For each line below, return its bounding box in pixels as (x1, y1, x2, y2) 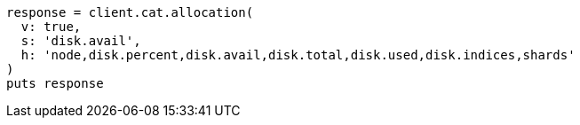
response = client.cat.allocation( (6, 5, 254, 20)
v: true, (20, 20, 82, 34)
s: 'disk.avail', (20, 34, 141, 48)
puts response (6, 76, 104, 90)
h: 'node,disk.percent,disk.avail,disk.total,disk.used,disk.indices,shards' (20, 48, 576, 62)
